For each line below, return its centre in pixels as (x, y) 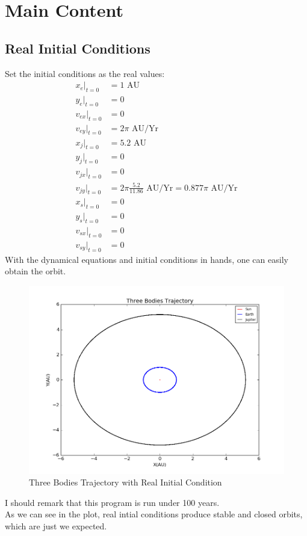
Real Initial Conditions (78, 48)
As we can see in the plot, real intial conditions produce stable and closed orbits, (154, 514)
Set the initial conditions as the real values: (85, 73)
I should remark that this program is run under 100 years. (112, 502)
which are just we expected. (56, 525)
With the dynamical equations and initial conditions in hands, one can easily (147, 259)
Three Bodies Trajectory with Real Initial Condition (126, 482)
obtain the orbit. (36, 271)
